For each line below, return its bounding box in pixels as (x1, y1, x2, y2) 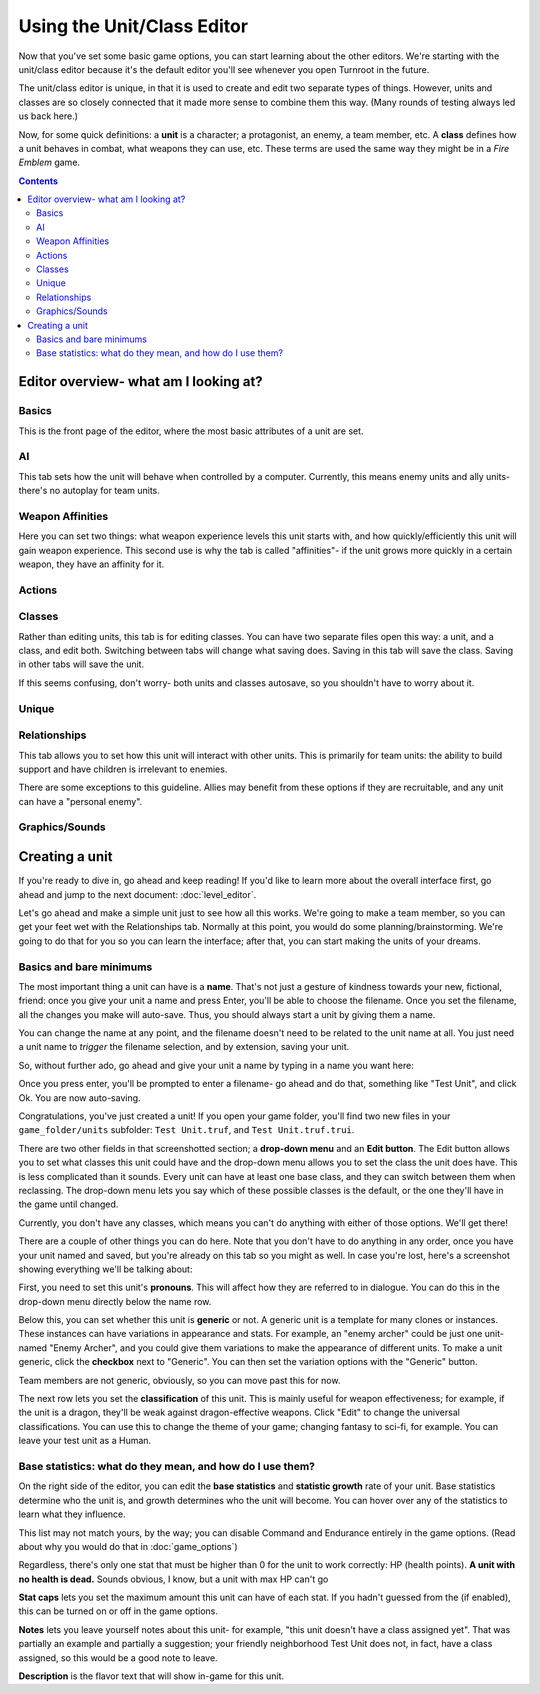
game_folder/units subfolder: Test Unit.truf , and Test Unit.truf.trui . (18, 1124, 355, 1136)
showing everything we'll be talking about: (18, 1263, 193, 1275)
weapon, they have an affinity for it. (18, 558, 165, 570)
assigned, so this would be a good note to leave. (18, 1651, 219, 1664)
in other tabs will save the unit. (18, 658, 145, 670)
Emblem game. (18, 156, 80, 169)
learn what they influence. (18, 1508, 127, 1520)
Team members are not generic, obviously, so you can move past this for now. (18, 1374, 341, 1386)
